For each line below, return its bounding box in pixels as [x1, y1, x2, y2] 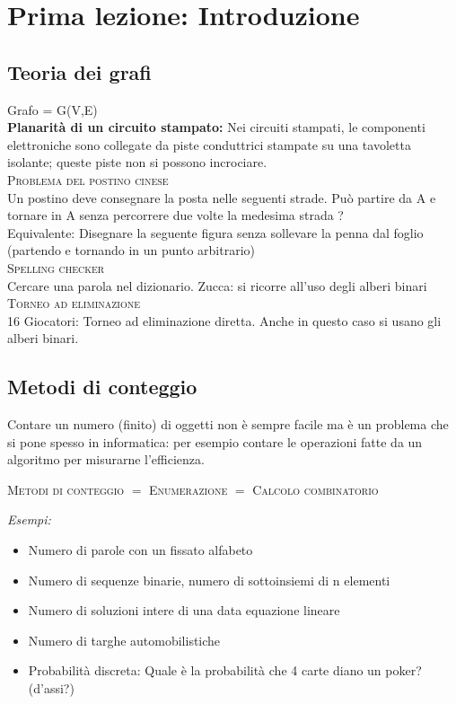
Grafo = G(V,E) [7, 100, 98, 119]
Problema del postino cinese [7, 170, 169, 189]
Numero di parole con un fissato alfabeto [28, 541, 253, 559]
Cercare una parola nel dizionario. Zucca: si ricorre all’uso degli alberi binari [7, 276, 427, 295]
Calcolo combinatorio [252, 480, 379, 498]
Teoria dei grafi [7, 57, 152, 85]
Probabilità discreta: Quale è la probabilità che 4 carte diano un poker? [28, 661, 422, 680]
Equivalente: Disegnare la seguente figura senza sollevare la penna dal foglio [7, 223, 424, 242]
